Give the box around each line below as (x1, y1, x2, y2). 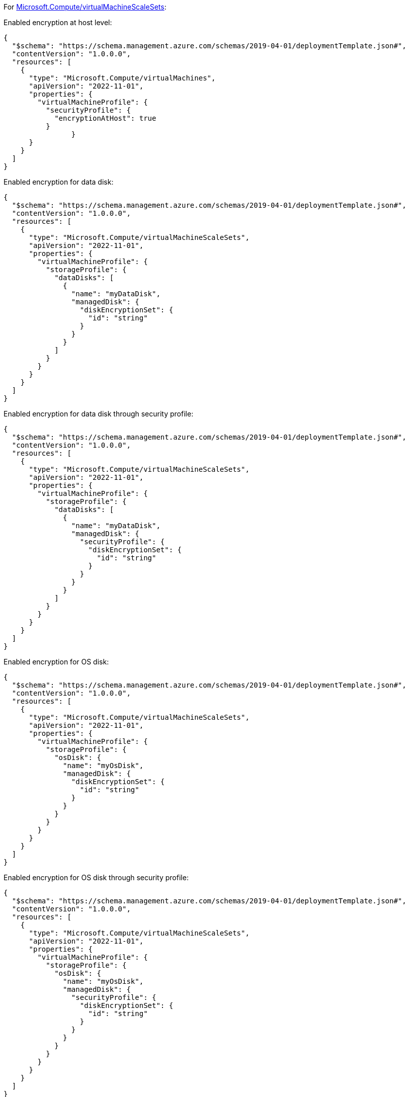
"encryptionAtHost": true (54, 114, 156, 122)
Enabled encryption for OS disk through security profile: (4, 873, 189, 882)
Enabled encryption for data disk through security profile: (4, 409, 194, 418)
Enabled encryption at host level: (4, 18, 112, 27)
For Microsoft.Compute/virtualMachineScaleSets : (4, 3, 167, 11)
